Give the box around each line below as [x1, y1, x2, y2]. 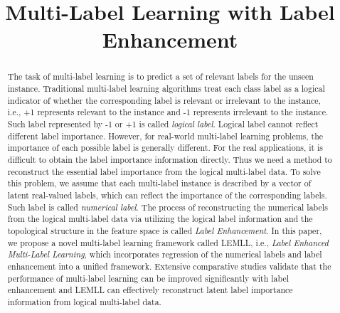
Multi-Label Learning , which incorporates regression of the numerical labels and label [7, 248, 322, 260]
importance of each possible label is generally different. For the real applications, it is [7, 142, 324, 154]
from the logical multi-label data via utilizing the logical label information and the [7, 213, 313, 225]
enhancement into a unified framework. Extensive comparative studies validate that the [7, 260, 331, 272]
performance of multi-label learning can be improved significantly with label [7, 272, 289, 284]
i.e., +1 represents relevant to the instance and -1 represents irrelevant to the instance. [7, 106, 329, 118]
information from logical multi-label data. [7, 295, 161, 307]
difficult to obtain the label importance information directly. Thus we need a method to [7, 153, 332, 165]
